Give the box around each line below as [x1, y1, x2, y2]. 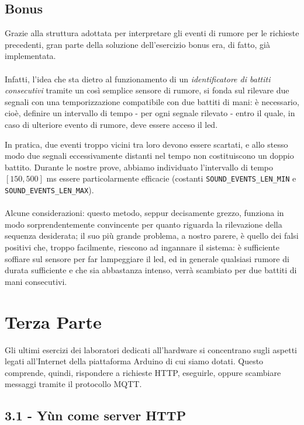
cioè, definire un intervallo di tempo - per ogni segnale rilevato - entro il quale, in [5, 107, 295, 119]
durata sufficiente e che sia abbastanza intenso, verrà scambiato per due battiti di [5, 264, 297, 276]
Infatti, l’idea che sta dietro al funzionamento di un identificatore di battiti [5, 72, 271, 85]
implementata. [5, 50, 56, 62]
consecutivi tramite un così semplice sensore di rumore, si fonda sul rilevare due [5, 84, 289, 96]
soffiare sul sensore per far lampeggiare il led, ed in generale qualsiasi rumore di [5, 252, 289, 264]
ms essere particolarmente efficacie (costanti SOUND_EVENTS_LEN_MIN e [46, 172, 296, 184]
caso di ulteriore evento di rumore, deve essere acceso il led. [5, 118, 218, 130]
